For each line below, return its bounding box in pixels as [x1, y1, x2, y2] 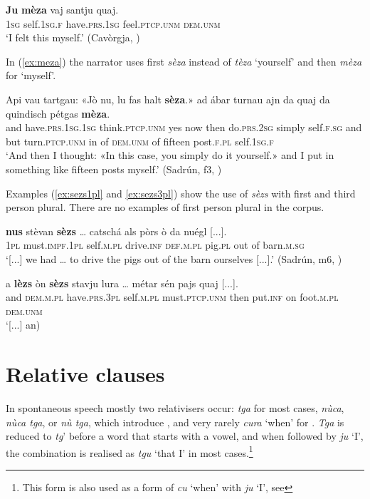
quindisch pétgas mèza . [6, 106, 110, 120]
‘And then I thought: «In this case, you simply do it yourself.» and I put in [6, 148, 334, 163]
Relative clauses [6, 359, 165, 389]
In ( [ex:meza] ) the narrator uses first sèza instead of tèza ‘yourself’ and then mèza [6, 53, 362, 68]
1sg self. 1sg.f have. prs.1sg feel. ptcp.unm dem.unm [6, 16, 221, 31]
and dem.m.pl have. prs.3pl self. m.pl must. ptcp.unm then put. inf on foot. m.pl [6, 289, 339, 304]
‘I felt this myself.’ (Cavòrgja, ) [6, 30, 140, 45]
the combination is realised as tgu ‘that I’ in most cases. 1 [6, 443, 253, 460]
